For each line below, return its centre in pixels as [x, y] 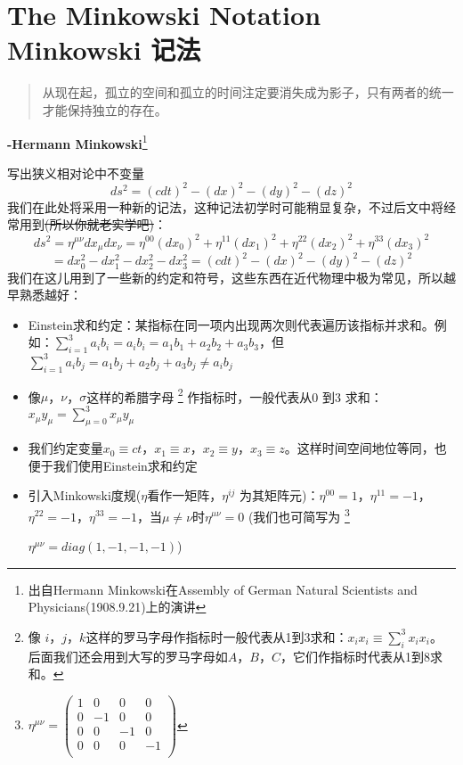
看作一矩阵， [185, 495]
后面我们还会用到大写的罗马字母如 [128, 656]
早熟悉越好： [45, 295]
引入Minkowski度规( [85, 495]
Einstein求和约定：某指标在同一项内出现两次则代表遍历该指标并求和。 [231, 324]
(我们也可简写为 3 [299, 514]
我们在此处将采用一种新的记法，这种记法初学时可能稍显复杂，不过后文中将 [225, 206]
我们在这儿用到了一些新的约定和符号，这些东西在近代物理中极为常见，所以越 [231, 277]
